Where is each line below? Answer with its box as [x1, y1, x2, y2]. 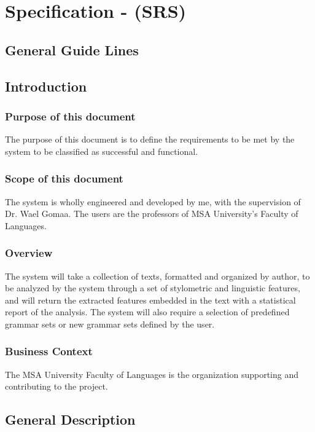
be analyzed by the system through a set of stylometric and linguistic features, [5, 281, 300, 294]
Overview [5, 245, 53, 261]
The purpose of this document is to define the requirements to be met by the [5, 133, 295, 146]
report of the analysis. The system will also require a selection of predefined [5, 305, 290, 318]
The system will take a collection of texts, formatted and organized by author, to [5, 269, 310, 282]
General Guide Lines [5, 40, 139, 59]
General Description [5, 410, 136, 429]
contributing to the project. [5, 380, 108, 393]
